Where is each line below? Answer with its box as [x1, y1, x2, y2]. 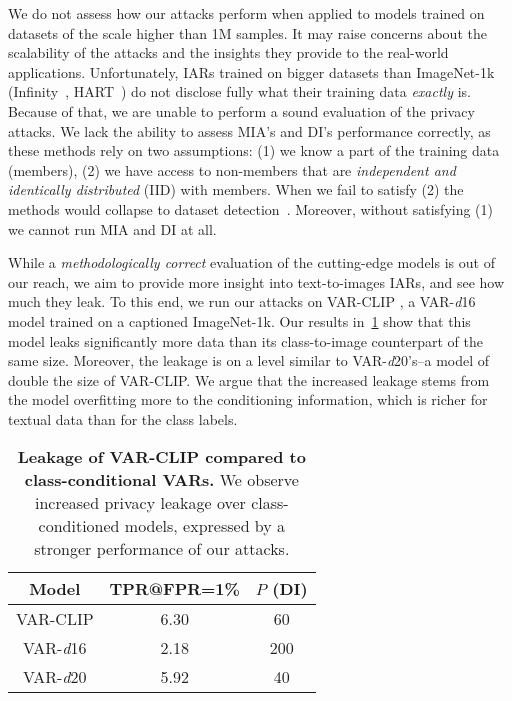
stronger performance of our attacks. [34, 537, 290, 561]
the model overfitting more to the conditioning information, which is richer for [8, 389, 488, 410]
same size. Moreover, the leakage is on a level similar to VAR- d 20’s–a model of [8, 350, 490, 371]
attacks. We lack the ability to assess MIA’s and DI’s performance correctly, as [8, 120, 491, 141]
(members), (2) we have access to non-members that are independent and [8, 159, 456, 180]
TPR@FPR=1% [109, 577, 240, 601]
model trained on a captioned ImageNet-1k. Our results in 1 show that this [8, 310, 471, 331]
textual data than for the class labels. [8, 408, 238, 429]
